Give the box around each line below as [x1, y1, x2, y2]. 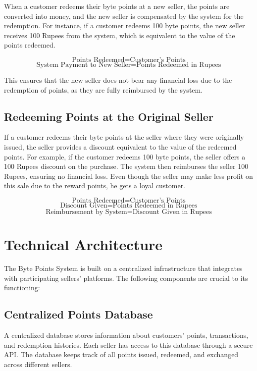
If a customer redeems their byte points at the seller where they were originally [4, 132, 244, 142]
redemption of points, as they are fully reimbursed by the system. [4, 84, 203, 95]
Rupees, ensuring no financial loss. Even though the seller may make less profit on [4, 170, 253, 181]
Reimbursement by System [46, 208, 127, 215]
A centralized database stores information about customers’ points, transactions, [4, 330, 249, 340]
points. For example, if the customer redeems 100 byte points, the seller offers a [4, 151, 246, 161]
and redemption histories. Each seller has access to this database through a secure [4, 339, 253, 350]
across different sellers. [4, 359, 72, 369]
